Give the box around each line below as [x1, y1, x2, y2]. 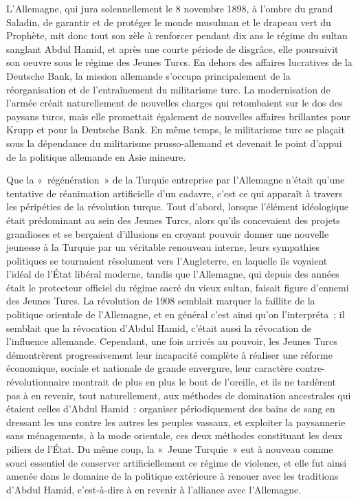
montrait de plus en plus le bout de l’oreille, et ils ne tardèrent [72, 375, 336, 389]
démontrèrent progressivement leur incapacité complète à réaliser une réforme [6, 347, 333, 361]
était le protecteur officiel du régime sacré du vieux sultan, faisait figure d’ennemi [6, 280, 349, 294]
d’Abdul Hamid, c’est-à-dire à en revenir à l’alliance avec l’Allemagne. [6, 482, 302, 496]
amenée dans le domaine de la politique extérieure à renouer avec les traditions [6, 469, 339, 483]
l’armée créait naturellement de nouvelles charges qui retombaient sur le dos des [6, 96, 343, 110]
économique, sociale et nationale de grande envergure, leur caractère [6, 361, 293, 375]
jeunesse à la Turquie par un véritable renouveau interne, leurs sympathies [6, 240, 320, 254]
